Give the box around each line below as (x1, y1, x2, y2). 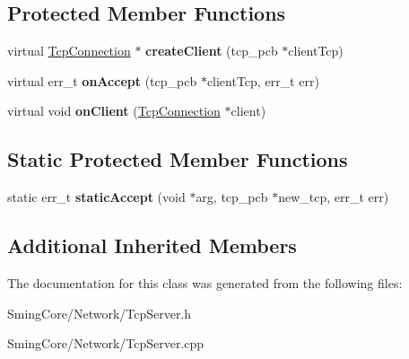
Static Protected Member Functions (7, 145, 348, 173)
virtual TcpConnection (7, 41, 131, 60)
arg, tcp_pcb (196, 188, 268, 206)
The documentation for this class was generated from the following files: (7, 273, 403, 292)
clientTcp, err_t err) (206, 71, 319, 90)
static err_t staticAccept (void (7, 188, 186, 206)
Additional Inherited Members (7, 232, 297, 259)
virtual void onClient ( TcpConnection (7, 101, 221, 120)
